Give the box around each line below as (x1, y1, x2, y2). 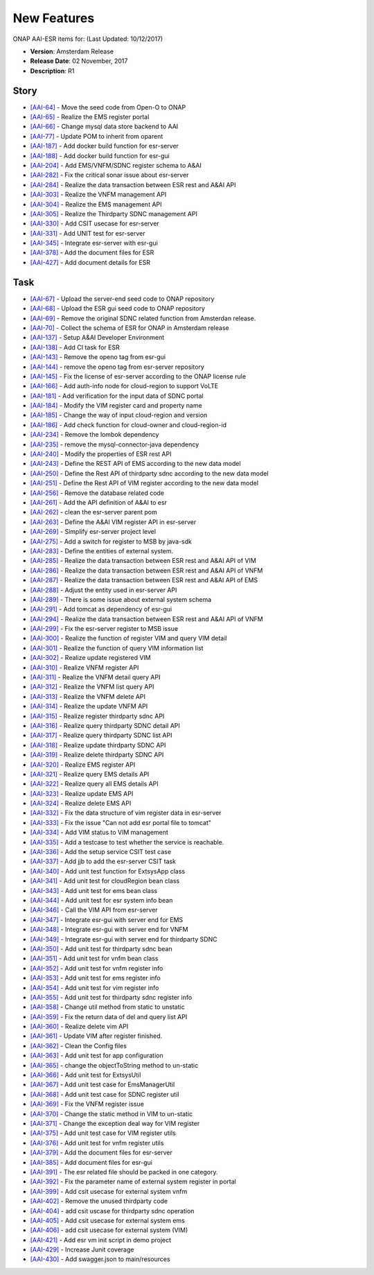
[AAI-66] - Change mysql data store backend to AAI (30, 122, 179, 131)
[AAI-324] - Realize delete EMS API (30, 799, 132, 808)
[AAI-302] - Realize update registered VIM (30, 654, 152, 662)
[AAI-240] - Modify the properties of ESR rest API (30, 450, 172, 458)
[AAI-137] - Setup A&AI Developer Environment (30, 333, 165, 342)
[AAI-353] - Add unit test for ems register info (30, 974, 161, 982)
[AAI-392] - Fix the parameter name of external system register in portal (30, 1177, 237, 1186)
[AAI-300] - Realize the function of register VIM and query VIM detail (30, 634, 227, 643)
